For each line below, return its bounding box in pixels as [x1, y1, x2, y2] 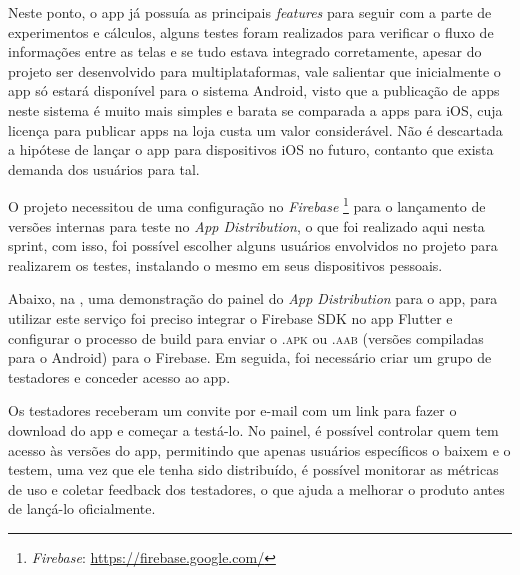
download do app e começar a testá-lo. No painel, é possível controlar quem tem [8, 419, 499, 440]
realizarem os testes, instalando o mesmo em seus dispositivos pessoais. [8, 254, 443, 275]
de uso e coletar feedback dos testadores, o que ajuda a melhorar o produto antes [8, 478, 505, 499]
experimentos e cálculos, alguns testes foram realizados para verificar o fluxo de [8, 21, 494, 42]
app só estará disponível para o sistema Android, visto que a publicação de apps [8, 80, 500, 101]
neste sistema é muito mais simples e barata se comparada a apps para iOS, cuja [8, 99, 503, 120]
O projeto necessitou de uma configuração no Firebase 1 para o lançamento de [8, 193, 486, 216]
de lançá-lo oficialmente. [8, 498, 156, 519]
